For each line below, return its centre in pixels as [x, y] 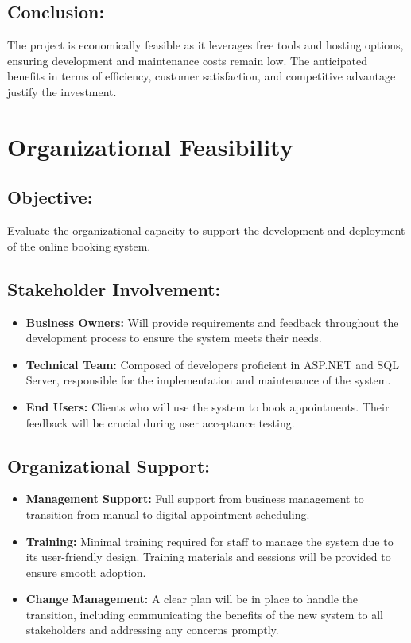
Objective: [50, 197]
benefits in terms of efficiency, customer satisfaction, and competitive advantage [202, 76]
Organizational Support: [109, 465]
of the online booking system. [79, 246]
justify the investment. [62, 91]
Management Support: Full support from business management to [195, 499]
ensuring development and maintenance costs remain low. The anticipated [187, 60]
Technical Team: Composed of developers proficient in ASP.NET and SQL [212, 364]
